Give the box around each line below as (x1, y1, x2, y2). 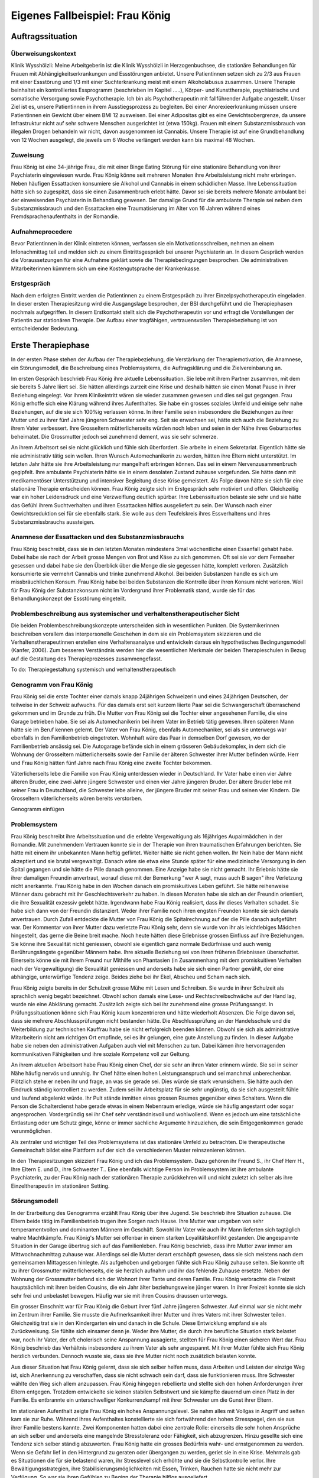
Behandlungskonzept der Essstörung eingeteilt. (11, 595, 126, 602)
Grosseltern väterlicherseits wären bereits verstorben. (11, 795, 143, 802)
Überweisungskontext (11, 49, 77, 57)
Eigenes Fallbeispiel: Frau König (11, 9, 171, 22)
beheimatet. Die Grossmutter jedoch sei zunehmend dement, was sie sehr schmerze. (11, 433, 219, 440)
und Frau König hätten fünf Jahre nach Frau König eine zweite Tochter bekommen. (11, 759, 212, 766)
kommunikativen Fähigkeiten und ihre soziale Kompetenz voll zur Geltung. (11, 1050, 191, 1058)
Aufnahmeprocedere (11, 228, 73, 236)
